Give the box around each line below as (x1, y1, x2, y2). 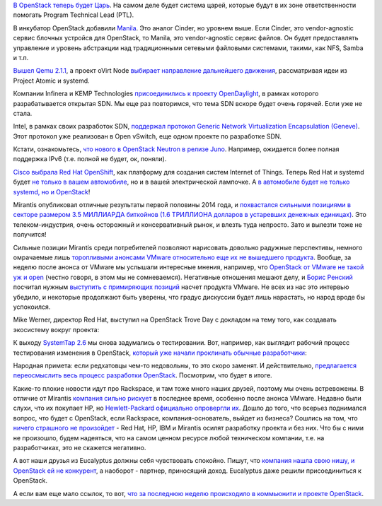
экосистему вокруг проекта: (13, 325, 100, 334)
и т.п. (13, 53, 29, 61)
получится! (13, 230, 47, 239)
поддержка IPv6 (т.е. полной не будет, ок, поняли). (13, 155, 167, 163)
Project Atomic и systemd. (13, 76, 90, 85)
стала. (13, 109, 33, 117)
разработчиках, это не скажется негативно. (13, 444, 146, 452)
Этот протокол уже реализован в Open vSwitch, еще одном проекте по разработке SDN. (13, 131, 282, 141)
